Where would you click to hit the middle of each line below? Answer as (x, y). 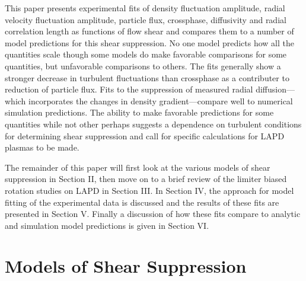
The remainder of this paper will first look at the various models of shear (138, 167)
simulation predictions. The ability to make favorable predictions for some (139, 112)
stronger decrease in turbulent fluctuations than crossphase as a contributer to (147, 77)
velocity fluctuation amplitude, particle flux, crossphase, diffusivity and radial (146, 19)
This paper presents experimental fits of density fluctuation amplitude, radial (145, 8)
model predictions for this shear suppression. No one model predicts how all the (150, 42)
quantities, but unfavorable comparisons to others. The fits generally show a (143, 66)
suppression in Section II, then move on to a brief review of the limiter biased (146, 179)
